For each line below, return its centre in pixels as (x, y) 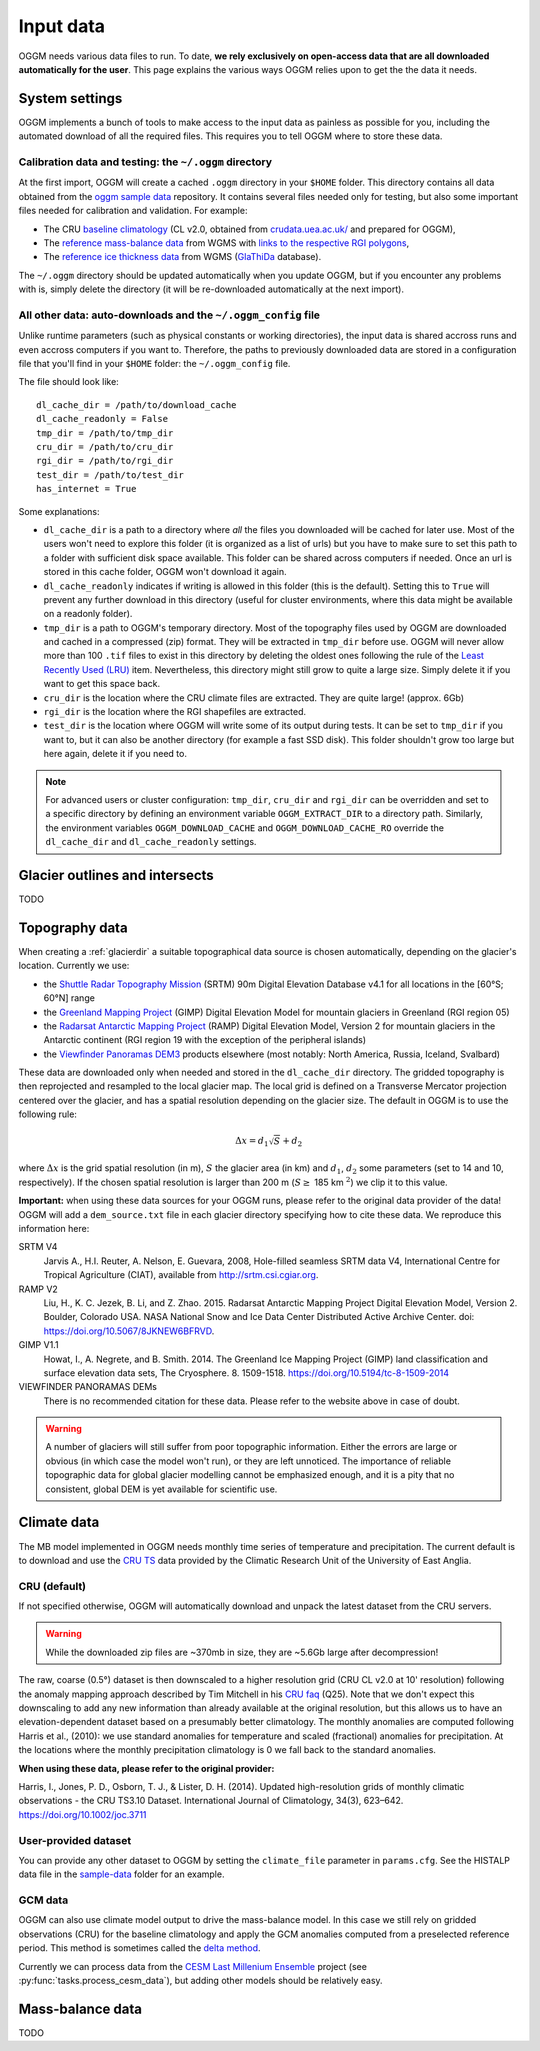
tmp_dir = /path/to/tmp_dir (105, 433)
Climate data (59, 1522)
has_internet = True (86, 489)
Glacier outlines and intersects (116, 875)
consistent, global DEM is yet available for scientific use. (161, 1489)
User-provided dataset (75, 1840)
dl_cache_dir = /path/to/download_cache (136, 404)
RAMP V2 (38, 1289)
